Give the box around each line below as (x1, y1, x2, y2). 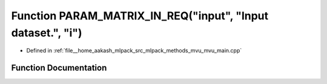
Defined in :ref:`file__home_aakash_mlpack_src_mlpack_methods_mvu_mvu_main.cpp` (26, 47, 242, 54)
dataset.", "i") (11, 26, 82, 39)
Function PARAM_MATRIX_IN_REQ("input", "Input (11, 9, 269, 22)
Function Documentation (11, 63, 107, 73)
